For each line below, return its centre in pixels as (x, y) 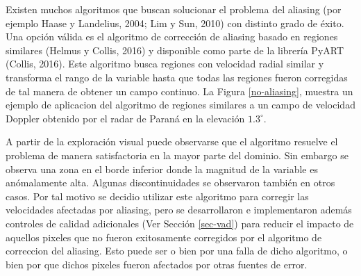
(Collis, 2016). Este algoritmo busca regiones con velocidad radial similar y (165, 64)
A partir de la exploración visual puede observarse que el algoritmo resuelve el (172, 141)
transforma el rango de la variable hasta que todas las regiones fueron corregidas (177, 77)
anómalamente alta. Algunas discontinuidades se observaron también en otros (170, 182)
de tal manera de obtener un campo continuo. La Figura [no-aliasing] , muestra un (179, 91)
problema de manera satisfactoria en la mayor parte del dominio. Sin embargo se (177, 155)
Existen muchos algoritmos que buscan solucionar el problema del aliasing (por (174, 9)
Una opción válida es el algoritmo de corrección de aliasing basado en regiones (172, 36)
